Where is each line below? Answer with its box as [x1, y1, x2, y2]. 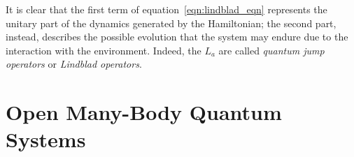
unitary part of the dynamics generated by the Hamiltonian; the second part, [6, 15, 337, 30]
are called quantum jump [218, 43, 325, 57]
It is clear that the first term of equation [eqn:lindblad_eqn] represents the [6, 2, 327, 16]
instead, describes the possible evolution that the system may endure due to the [6, 29, 348, 44]
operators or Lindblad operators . [6, 57, 142, 71]
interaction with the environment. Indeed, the [6, 43, 201, 57]
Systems [6, 125, 86, 154]
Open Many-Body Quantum [6, 98, 282, 126]
